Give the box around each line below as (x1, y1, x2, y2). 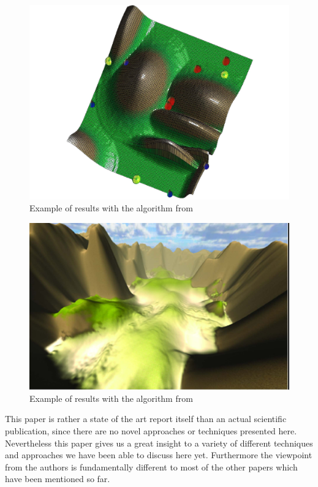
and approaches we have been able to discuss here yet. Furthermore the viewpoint (5, 448, 312, 461)
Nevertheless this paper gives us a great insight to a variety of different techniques (5, 436, 313, 449)
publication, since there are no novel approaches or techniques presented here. (5, 425, 297, 437)
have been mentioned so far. (5, 472, 110, 485)
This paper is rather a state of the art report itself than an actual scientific (5, 412, 287, 425)
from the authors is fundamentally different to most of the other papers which (5, 460, 298, 473)
